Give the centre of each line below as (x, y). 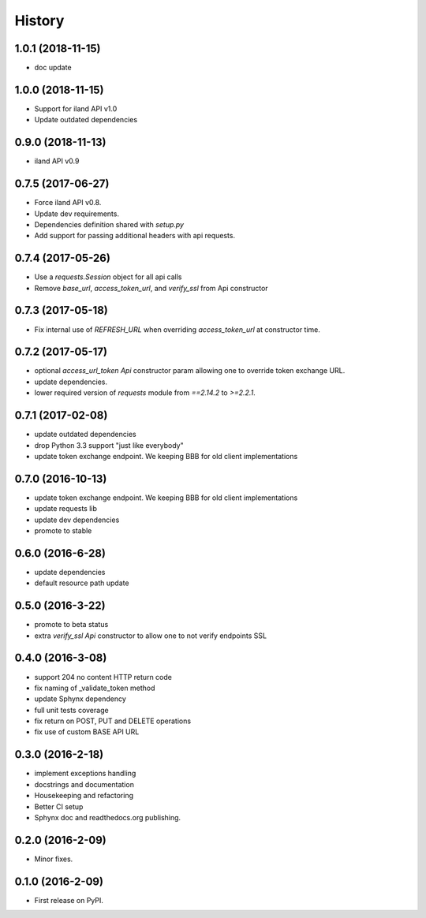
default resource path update (82, 583)
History (39, 21)
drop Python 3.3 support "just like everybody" (109, 445)
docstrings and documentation (84, 784)
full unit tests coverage (72, 710)
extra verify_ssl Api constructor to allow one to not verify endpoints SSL (151, 636)
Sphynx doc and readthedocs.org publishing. (108, 817)
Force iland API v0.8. (68, 203)
